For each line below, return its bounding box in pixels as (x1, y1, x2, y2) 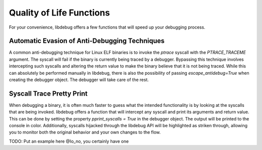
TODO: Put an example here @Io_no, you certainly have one (9, 138, 129, 144)
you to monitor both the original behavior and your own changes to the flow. (9, 129, 161, 135)
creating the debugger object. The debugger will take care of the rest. (9, 77, 149, 83)
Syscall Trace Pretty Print (9, 89, 88, 98)
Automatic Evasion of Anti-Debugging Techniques (9, 37, 165, 45)
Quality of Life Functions (9, 7, 110, 18)
